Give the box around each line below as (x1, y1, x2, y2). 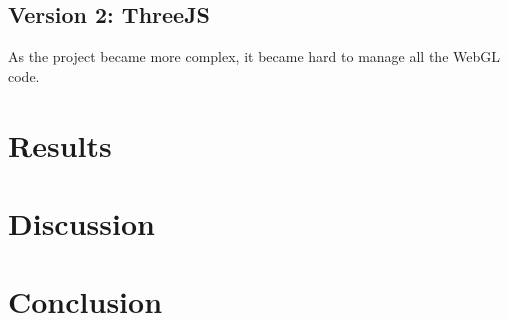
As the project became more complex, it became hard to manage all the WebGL (8, 46, 500, 67)
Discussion (8, 202, 155, 243)
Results (8, 124, 112, 165)
